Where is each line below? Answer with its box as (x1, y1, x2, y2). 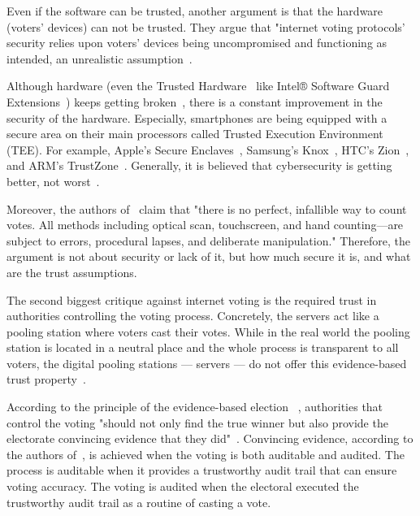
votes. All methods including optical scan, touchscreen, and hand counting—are (6, 216, 404, 233)
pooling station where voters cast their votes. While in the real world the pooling (6, 323, 410, 340)
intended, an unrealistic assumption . (6, 50, 193, 67)
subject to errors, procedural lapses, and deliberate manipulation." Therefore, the (6, 232, 411, 249)
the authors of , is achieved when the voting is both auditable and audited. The (6, 445, 405, 462)
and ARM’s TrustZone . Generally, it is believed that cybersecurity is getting (6, 157, 392, 174)
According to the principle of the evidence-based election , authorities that (6, 398, 383, 415)
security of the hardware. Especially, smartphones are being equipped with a (6, 109, 388, 126)
